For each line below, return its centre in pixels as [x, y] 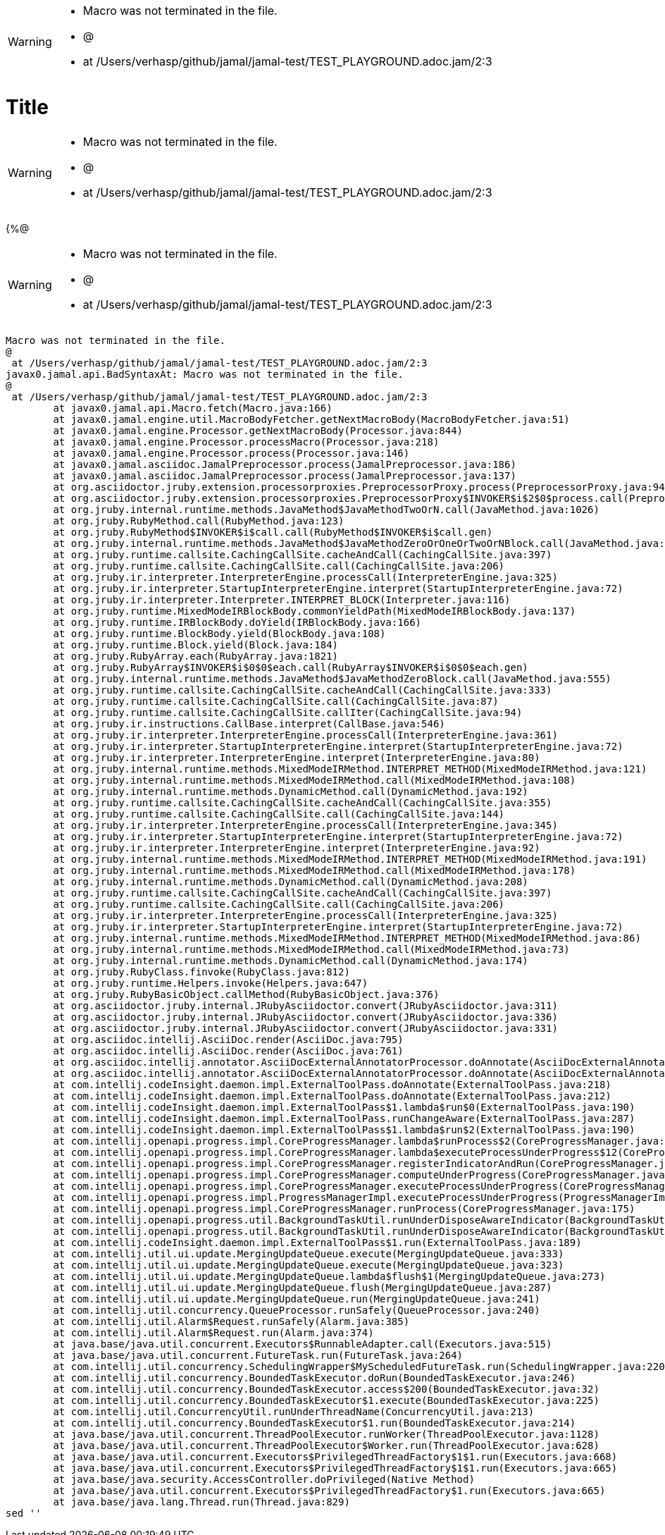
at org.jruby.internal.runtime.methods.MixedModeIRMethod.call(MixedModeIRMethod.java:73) [311, 949]
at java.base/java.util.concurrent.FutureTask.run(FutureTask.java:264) [258, 1355]
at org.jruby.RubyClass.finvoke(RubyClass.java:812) [201, 972]
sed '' [24, 1513]
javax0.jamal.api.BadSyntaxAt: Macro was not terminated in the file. [205, 374]
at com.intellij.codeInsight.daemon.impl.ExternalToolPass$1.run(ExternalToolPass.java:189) [317, 1242]
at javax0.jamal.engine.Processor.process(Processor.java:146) [231, 453]
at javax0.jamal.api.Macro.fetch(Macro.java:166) [193, 408]
